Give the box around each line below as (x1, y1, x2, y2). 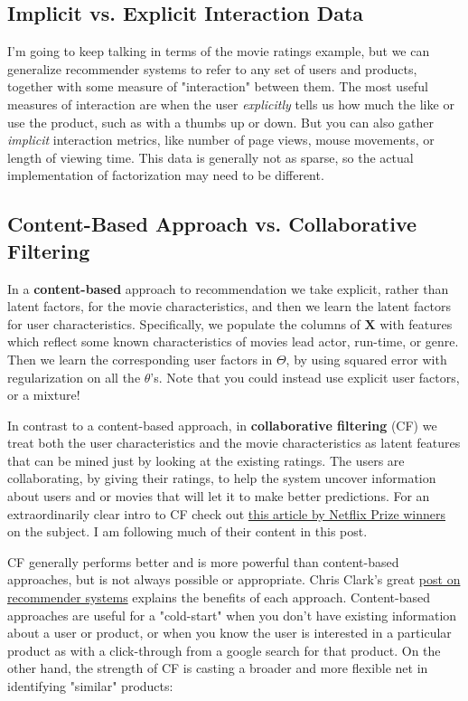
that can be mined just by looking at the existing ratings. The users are (7, 450, 405, 469)
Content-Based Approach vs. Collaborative (7, 210, 417, 238)
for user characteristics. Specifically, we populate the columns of (7, 314, 360, 333)
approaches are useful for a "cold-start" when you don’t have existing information (7, 605, 457, 624)
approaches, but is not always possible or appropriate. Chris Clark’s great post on (7, 570, 461, 589)
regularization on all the (7, 367, 141, 386)
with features (379, 314, 453, 333)
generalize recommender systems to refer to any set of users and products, (7, 59, 417, 78)
